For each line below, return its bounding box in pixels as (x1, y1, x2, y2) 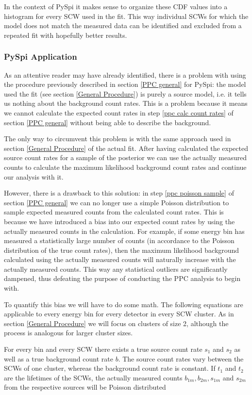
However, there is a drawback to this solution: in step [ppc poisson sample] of (4, 188, 234, 198)
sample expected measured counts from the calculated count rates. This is (4, 207, 224, 217)
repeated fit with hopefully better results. (4, 30, 127, 40)
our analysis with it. (4, 171, 64, 181)
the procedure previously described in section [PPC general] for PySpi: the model (4, 79, 246, 89)
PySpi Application (4, 50, 77, 63)
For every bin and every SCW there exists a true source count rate (4, 344, 202, 354)
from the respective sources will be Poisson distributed (4, 382, 166, 392)
